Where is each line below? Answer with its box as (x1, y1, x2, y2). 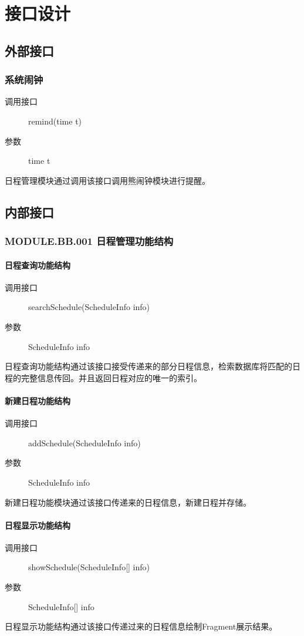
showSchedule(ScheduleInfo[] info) (28, 561, 150, 573)
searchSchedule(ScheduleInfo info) (28, 301, 150, 313)
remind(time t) (28, 115, 82, 127)
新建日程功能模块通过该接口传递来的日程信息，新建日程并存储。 (5, 496, 251, 508)
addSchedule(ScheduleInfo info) (28, 436, 141, 449)
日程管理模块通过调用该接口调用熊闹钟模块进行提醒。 (5, 174, 210, 186)
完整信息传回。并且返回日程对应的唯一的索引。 (21, 371, 202, 383)
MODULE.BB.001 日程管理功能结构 (5, 234, 174, 248)
